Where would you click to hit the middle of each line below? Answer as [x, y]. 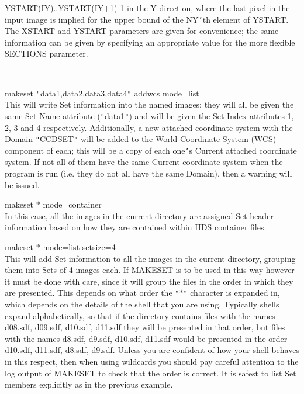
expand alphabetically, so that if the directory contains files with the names [140, 315]
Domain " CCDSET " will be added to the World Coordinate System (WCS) [141, 139]
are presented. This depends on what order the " [92, 293]
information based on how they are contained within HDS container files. [136, 227]
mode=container [72, 204]
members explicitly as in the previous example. [89, 384]
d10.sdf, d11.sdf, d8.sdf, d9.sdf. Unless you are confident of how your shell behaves [152, 350]
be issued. [22, 184]
